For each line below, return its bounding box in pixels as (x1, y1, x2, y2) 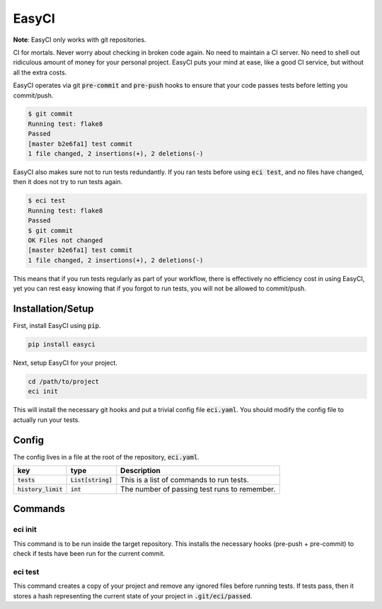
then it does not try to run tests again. (13, 178, 123, 186)
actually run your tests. (13, 415, 81, 424)
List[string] (70, 476, 112, 484)
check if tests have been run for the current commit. (13, 550, 166, 558)
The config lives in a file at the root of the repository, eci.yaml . (13, 453, 199, 461)
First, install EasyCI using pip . (13, 321, 101, 330)
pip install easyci (28, 341, 95, 348)
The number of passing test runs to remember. (120, 484, 276, 494)
